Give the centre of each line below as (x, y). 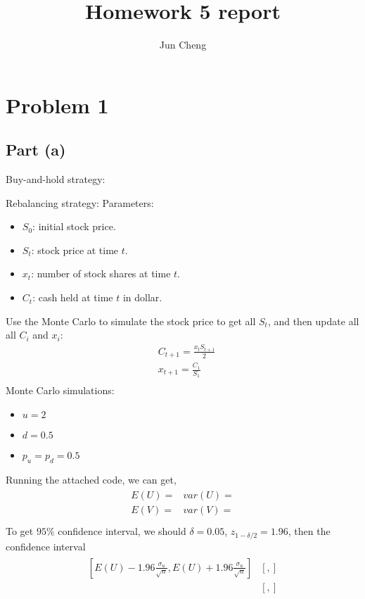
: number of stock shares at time (101, 273)
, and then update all (313, 321)
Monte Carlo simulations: (60, 390)
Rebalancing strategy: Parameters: (80, 202)
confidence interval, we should (122, 531)
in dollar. (142, 297)
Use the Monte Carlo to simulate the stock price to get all (131, 321)
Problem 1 (57, 105)
